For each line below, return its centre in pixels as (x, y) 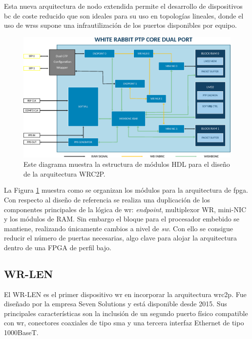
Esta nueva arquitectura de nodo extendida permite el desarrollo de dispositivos (123, 6)
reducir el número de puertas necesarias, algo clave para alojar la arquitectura (120, 238)
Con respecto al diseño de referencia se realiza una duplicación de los (107, 199)
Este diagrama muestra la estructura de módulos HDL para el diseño (127, 164)
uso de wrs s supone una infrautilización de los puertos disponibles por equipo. (120, 25)
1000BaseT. (21, 332)
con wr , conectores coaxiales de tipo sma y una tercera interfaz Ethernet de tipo (124, 323)
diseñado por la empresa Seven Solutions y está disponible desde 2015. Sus (115, 304)
